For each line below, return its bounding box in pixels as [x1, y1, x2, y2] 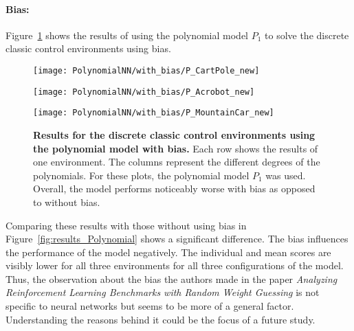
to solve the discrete [265, 27, 349, 42]
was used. [265, 168, 306, 182]
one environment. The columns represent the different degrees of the [33, 155, 320, 169]
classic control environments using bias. [5, 41, 171, 56]
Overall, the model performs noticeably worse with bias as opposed [33, 181, 316, 196]
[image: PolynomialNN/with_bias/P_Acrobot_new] [33, 87, 255, 97]
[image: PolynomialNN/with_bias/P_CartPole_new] [33, 65, 260, 76]
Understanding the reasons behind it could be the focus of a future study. [5, 312, 316, 326]
